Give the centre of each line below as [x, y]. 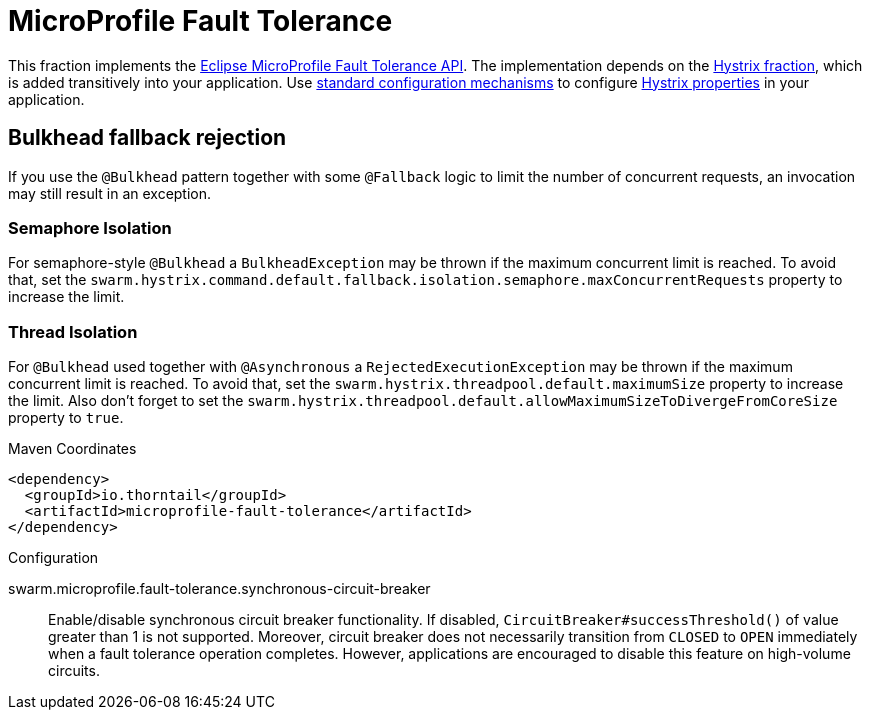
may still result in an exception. [110, 193]
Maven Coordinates [72, 449]
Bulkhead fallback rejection [147, 138]
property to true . [66, 418]
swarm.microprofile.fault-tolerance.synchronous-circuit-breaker [219, 589]
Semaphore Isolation [90, 227]
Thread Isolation [73, 331]
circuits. [74, 671]
